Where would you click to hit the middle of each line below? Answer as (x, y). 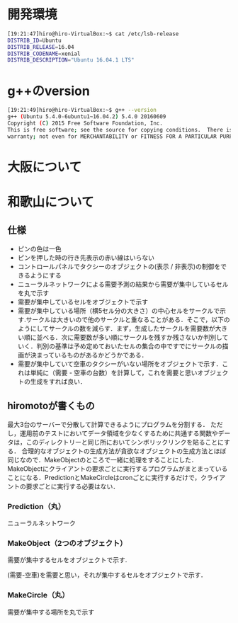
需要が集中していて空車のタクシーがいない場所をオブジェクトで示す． (120, 364)
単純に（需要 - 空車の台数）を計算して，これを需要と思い (114, 372)
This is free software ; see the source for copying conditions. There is (120, 130)
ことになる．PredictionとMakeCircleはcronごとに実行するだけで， (104, 477)
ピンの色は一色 (39, 248)
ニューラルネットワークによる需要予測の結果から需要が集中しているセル (123, 284)
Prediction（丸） (36, 506)
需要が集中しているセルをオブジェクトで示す (83, 302)
